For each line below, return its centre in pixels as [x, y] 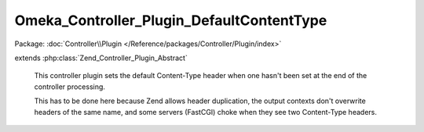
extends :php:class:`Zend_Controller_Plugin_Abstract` [101, 58]
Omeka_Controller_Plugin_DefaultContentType [171, 20]
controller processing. [70, 87]
